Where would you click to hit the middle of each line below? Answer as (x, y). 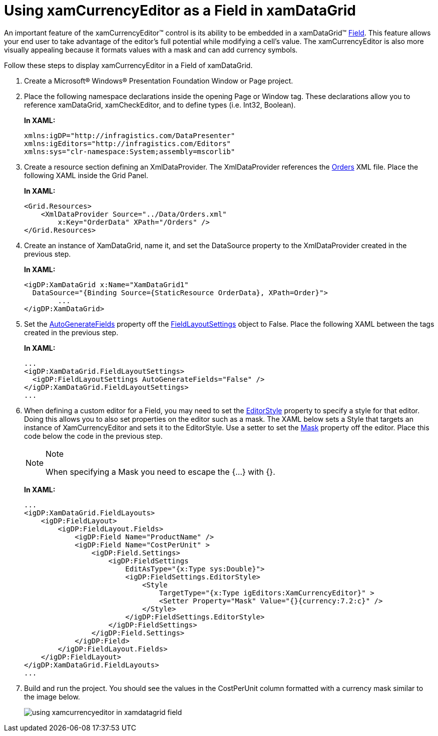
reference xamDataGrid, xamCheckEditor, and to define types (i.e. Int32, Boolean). (160, 105)
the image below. (52, 696)
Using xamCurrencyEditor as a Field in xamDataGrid (180, 11)
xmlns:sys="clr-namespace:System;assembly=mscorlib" (130, 151)
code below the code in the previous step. (93, 436)
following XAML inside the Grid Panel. (86, 175)
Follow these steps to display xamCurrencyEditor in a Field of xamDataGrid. (128, 65)
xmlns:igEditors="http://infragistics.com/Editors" (128, 143)
